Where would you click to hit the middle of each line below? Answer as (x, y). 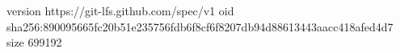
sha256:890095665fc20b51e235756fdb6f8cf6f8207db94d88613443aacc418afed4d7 (200, 26)
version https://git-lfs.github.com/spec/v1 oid (120, 10)
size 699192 (34, 42)
